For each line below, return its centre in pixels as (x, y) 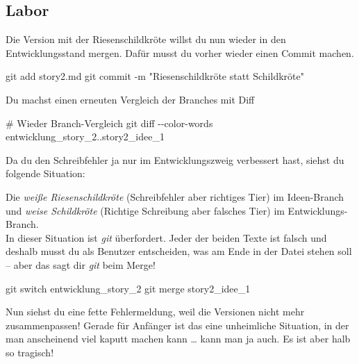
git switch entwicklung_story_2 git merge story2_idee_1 (128, 288)
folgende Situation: (45, 173)
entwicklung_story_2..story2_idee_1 (85, 136)
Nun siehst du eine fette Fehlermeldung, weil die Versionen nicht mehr (155, 312)
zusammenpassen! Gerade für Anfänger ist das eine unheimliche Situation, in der (177, 325)
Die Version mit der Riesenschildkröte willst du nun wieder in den (146, 39)
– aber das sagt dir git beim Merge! (81, 264)
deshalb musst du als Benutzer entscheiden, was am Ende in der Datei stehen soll (179, 251)
